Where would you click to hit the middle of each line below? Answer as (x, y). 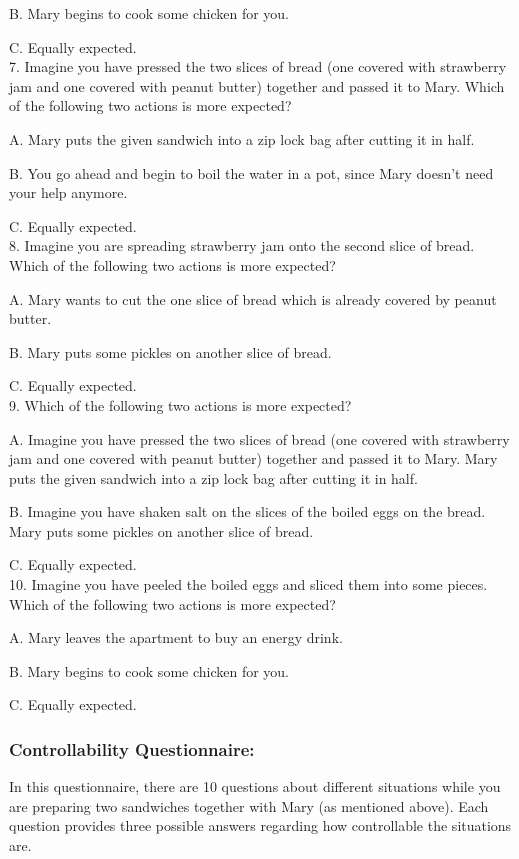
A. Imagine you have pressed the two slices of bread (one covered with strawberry (259, 438)
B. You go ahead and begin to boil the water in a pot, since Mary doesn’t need (251, 172)
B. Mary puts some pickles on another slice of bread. (170, 351)
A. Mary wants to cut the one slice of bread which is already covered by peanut (253, 298)
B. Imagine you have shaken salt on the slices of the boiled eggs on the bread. (247, 511)
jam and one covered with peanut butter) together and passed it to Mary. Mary (253, 458)
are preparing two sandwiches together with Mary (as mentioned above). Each (249, 805)
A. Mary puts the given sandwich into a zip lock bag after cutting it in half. (242, 138)
